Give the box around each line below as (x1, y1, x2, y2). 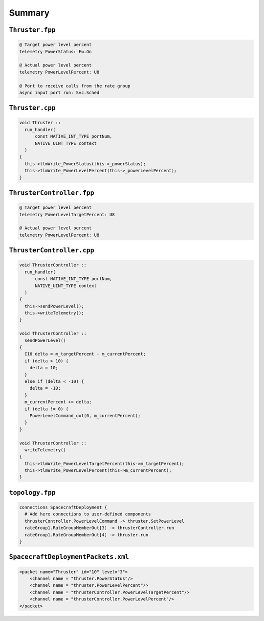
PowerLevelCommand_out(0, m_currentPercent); (29, 413, 141, 418)
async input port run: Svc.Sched (19, 89, 100, 95)
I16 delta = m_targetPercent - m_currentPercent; (24, 351, 146, 357)
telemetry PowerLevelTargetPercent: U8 (19, 212, 115, 217)
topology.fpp (9, 488, 56, 496)
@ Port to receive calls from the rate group (19, 83, 131, 89)
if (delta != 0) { (24, 406, 68, 412)
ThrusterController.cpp (9, 246, 95, 254)
